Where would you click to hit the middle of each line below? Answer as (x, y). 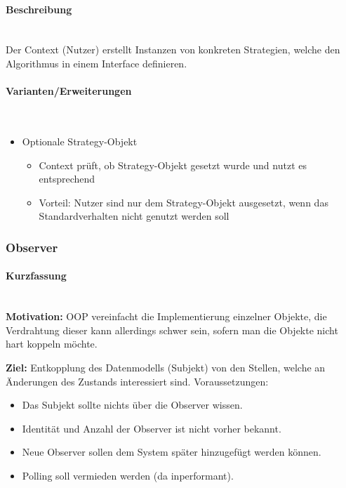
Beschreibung (39, 9)
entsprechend (67, 179)
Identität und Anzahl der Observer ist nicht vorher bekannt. (152, 428)
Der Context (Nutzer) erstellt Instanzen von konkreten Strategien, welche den (173, 50)
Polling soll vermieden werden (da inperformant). (128, 475)
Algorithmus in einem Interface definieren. (97, 63)
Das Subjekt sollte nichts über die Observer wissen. (132, 405)
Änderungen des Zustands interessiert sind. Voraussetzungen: (137, 381)
